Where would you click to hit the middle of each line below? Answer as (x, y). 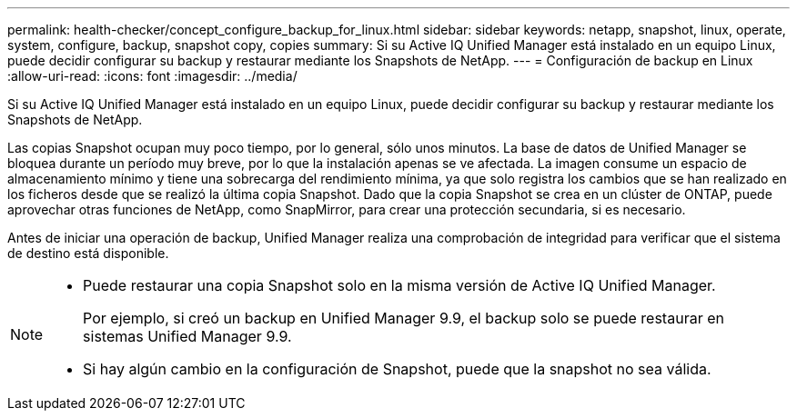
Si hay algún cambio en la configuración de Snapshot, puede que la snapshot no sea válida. (397, 369)
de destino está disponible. (88, 253)
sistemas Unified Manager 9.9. (187, 336)
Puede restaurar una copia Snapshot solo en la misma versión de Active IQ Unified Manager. (399, 285)
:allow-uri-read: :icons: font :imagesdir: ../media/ (152, 76)
